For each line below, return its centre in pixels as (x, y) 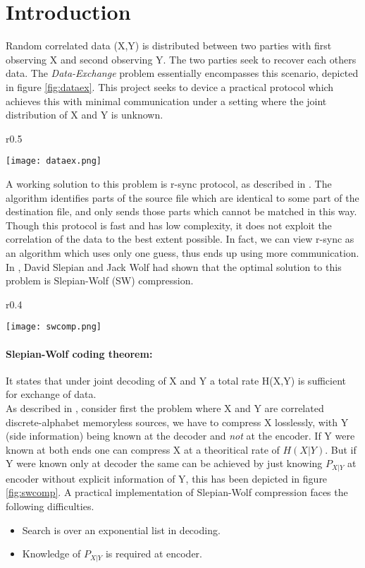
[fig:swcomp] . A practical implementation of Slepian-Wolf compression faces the (177, 492)
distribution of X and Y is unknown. (85, 115)
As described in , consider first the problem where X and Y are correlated (165, 407)
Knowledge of (51, 554)
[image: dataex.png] (54, 161)
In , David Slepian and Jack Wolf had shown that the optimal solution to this (174, 266)
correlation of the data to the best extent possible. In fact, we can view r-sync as (180, 239)
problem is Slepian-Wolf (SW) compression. (100, 280)
